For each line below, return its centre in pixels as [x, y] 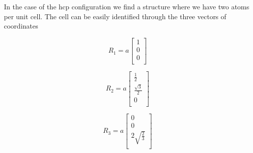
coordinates [21, 26]
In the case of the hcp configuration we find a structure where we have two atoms [127, 6]
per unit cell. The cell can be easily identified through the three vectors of [115, 16]
